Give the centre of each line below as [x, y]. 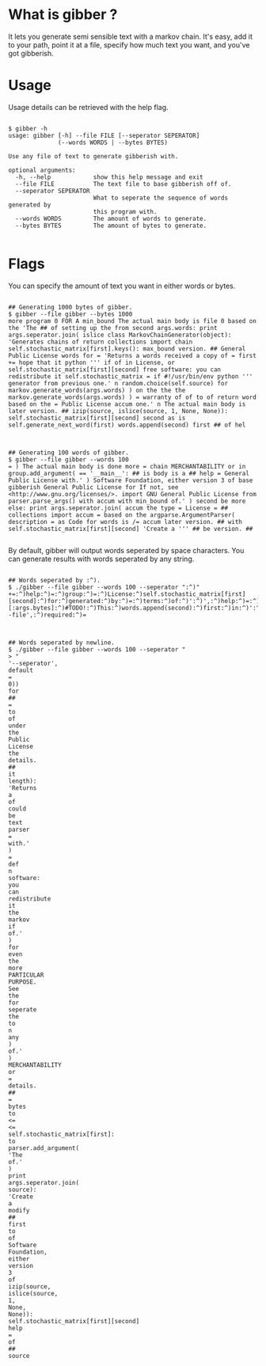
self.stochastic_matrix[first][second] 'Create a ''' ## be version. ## [131, 529]
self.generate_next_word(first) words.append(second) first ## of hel [127, 425]
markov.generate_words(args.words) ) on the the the [97, 390]
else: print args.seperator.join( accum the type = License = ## [118, 508]
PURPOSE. [23, 982]
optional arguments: [42, 170]
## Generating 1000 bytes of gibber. [70, 307]
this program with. [125, 211]
